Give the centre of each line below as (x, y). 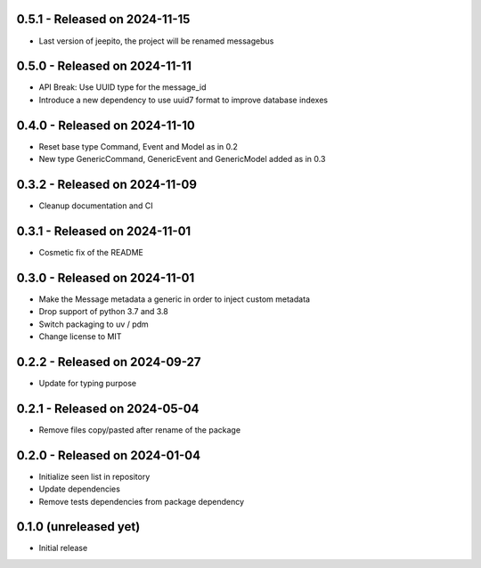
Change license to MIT (80, 337)
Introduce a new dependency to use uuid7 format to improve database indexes (183, 100)
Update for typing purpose (88, 383)
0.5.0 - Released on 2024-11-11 (104, 66)
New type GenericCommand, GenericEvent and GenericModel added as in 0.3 (182, 159)
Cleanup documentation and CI (96, 206)
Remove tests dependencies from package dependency (142, 501)
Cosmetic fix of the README (91, 252)
